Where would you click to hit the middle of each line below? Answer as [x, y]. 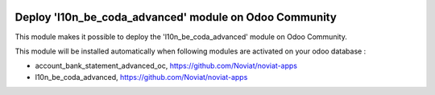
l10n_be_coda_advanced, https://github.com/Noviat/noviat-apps [141, 77]
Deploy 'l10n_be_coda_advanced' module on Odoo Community [176, 17]
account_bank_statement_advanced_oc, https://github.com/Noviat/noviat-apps [166, 66]
